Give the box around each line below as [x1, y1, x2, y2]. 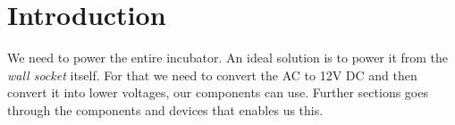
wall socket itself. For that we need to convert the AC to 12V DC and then [7, 65, 417, 84]
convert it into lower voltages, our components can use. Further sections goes [7, 83, 428, 102]
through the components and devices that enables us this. [7, 100, 324, 119]
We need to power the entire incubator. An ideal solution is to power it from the [7, 48, 449, 67]
